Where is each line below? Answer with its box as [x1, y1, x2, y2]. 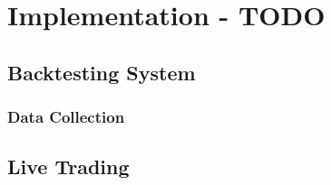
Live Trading [7, 153, 130, 180]
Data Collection [7, 106, 125, 128]
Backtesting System [7, 58, 196, 86]
